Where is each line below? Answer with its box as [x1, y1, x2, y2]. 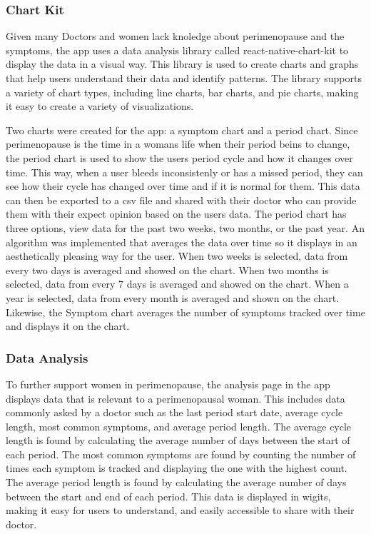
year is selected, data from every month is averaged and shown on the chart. [6, 290, 340, 305]
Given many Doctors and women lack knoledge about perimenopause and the [6, 29, 345, 44]
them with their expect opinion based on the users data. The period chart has [6, 206, 347, 221]
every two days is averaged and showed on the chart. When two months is [6, 262, 329, 277]
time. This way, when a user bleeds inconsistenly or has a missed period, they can [6, 164, 363, 179]
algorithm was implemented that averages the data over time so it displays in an [6, 234, 357, 249]
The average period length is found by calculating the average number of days [6, 475, 347, 490]
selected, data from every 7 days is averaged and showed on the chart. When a [6, 276, 349, 291]
